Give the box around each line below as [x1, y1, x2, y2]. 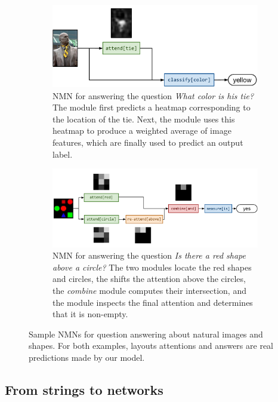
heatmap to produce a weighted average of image [52, 124, 231, 137]
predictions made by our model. [29, 351, 145, 363]
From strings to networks [5, 380, 163, 398]
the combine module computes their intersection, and [52, 284, 246, 296]
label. [52, 148, 73, 160]
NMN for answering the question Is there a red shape [52, 249, 246, 262]
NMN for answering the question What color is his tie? [52, 89, 254, 102]
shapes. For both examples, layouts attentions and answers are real [29, 339, 273, 352]
